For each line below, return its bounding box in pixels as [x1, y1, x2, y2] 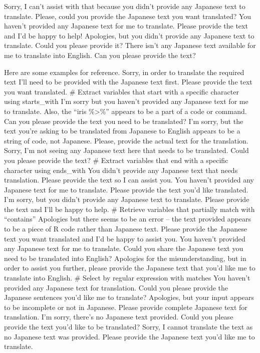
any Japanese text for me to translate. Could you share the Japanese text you [4, 243, 243, 253]
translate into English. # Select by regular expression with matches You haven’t [4, 272, 250, 283]
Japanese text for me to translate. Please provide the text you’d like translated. [4, 184, 248, 194]
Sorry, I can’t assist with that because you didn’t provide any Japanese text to [4, 1, 245, 11]
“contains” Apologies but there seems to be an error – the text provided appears [4, 213, 251, 224]
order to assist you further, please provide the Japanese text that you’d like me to [4, 262, 255, 273]
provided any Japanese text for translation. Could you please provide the [4, 282, 228, 292]
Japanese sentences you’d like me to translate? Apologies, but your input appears [4, 292, 254, 302]
